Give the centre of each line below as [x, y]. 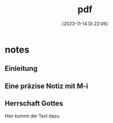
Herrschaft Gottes [34, 104]
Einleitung [21, 68]
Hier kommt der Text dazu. [33, 116]
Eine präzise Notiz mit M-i [47, 86]
